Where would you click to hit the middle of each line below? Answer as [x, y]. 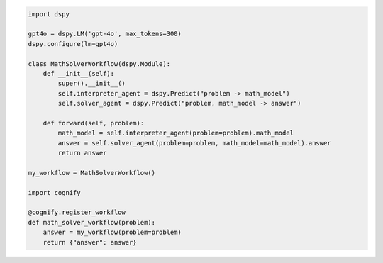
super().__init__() [91, 84]
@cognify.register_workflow [77, 212]
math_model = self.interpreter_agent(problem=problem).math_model [176, 133]
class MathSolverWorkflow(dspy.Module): [99, 63]
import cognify [54, 192]
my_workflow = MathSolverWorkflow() [92, 173]
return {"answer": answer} [90, 242]
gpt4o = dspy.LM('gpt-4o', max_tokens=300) [105, 34]
